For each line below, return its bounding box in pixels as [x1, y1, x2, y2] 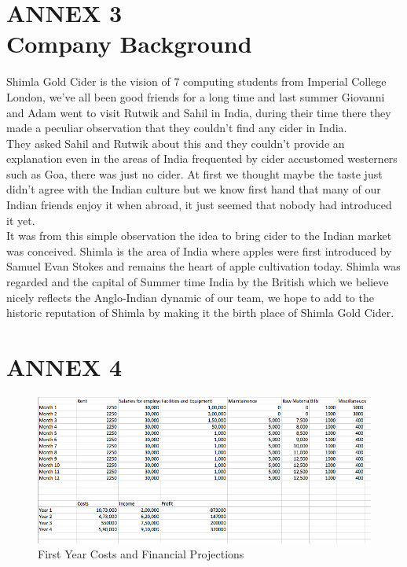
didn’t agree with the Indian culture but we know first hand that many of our [6, 181, 381, 197]
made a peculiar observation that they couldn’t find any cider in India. [6, 120, 347, 136]
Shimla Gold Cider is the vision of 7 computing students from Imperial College [6, 73, 387, 90]
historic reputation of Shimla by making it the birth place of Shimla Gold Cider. [6, 304, 394, 321]
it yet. [6, 212, 35, 228]
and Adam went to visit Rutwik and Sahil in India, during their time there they [6, 104, 391, 120]
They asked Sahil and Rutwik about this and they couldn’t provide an [6, 134, 345, 151]
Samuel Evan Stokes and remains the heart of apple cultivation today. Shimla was [6, 258, 401, 274]
